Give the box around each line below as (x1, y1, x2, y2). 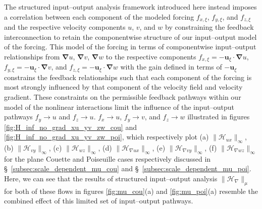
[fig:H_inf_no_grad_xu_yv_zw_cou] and (4, 121, 137, 132)
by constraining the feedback (165, 22, 254, 32)
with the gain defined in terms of (120, 61, 222, 72)
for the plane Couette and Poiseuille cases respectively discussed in (4, 153, 211, 164)
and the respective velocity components (4, 22, 126, 32)
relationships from (4, 51, 60, 61)
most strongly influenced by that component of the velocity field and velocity (4, 82, 243, 92)
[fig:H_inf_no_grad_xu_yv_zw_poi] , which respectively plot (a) (4, 131, 209, 142)
